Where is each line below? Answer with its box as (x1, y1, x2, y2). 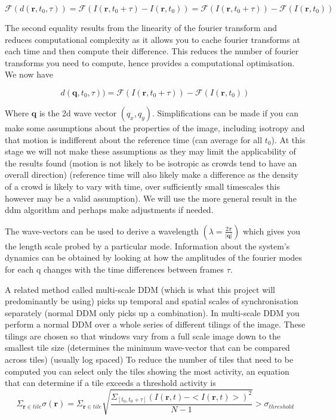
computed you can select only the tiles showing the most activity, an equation (5, 365, 289, 377)
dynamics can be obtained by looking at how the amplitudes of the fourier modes (5, 251, 303, 264)
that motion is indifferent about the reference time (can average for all (5, 133, 263, 146)
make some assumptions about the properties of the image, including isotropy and (5, 121, 305, 134)
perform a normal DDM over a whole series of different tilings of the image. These (5, 318, 306, 331)
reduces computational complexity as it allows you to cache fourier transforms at (5, 33, 300, 45)
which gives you (242, 224, 301, 237)
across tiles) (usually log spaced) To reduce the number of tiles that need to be (5, 353, 294, 366)
